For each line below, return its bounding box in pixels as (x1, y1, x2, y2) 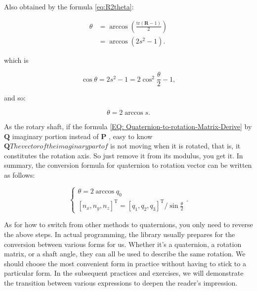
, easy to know (108, 131, 153, 141)
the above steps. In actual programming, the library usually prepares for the (4, 229, 235, 239)
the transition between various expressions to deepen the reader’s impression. (4, 277, 238, 288)
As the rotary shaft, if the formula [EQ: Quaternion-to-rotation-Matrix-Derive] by (4, 121, 252, 131)
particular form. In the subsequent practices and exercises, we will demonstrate (4, 268, 244, 278)
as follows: (4, 169, 35, 180)
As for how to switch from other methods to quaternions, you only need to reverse (4, 219, 253, 230)
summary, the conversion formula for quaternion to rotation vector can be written (4, 160, 252, 170)
